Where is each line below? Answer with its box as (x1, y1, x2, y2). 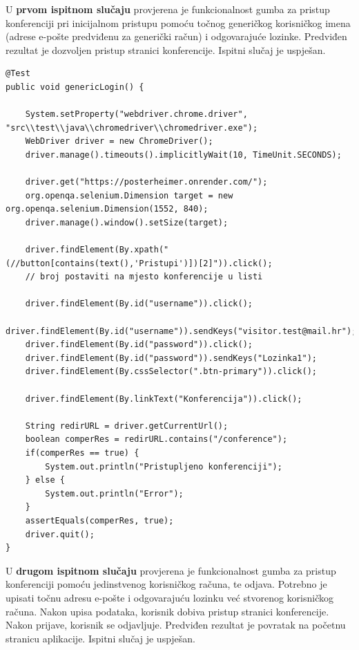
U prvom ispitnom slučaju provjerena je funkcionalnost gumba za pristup (6, 2, 330, 16)
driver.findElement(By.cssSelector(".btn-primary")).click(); (25, 366, 318, 377)
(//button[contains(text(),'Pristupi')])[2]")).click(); (6, 258, 273, 268)
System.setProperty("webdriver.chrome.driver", (25, 109, 248, 120)
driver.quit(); (25, 529, 95, 539)
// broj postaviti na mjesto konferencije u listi (25, 272, 263, 282)
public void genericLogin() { (6, 82, 144, 92)
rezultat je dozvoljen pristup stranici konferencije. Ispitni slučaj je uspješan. (6, 42, 326, 57)
